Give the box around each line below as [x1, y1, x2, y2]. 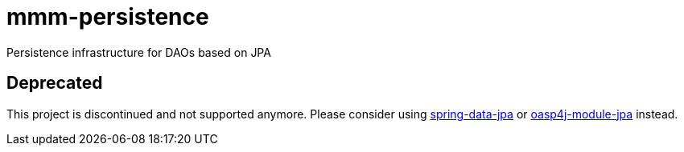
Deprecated [6, 73, 103, 94]
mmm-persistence [6, 3, 209, 30]
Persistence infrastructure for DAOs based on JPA [6, 45, 271, 59]
